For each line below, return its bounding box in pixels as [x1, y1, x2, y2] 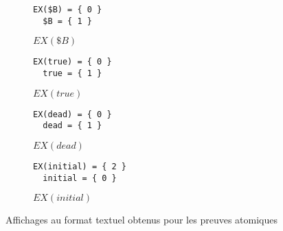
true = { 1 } [43, 68, 102, 78]
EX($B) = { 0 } [33, 5, 102, 14]
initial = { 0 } [43, 173, 117, 183]
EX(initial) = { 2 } [33, 161, 127, 171]
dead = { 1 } [43, 121, 102, 131]
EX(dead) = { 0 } [33, 109, 112, 119]
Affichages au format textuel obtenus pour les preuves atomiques [5, 212, 278, 227]
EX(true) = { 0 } [33, 57, 112, 67]
